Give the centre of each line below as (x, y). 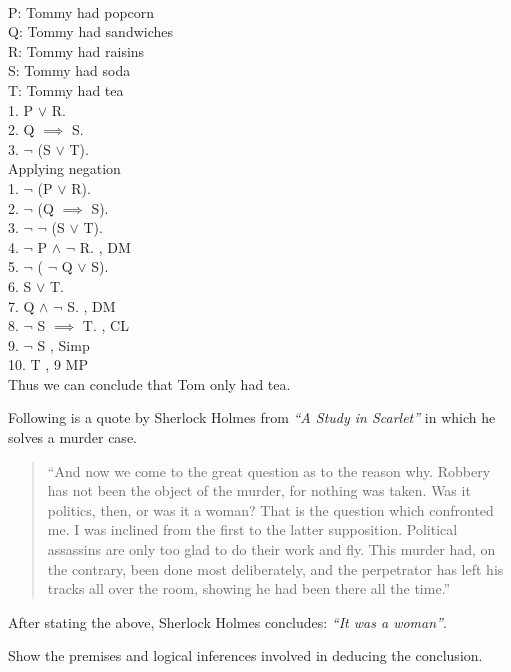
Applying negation (64, 168)
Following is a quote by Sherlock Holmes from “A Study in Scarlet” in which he (252, 417)
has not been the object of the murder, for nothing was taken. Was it (259, 490)
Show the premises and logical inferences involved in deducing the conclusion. (245, 655)
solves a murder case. (72, 437)
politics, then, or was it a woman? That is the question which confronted (270, 509)
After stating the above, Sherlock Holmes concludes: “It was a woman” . (227, 621)
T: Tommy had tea (66, 89)
